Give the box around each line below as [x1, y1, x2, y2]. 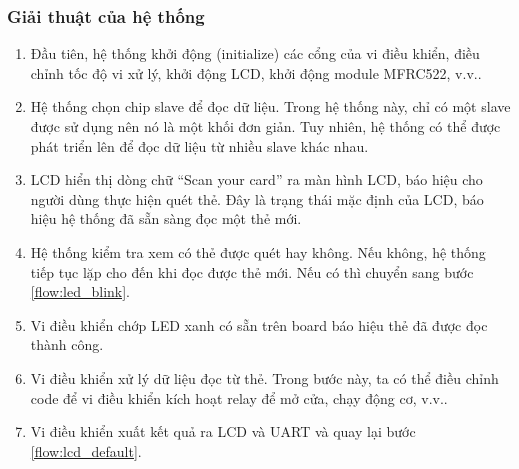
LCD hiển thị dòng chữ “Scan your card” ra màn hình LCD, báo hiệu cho [30, 169, 483, 190]
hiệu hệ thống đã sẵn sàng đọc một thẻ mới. [30, 208, 302, 229]
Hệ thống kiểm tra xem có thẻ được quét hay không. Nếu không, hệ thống [30, 241, 486, 262]
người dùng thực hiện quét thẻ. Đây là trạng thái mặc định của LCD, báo [30, 188, 484, 209]
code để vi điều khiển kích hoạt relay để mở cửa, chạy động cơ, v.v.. [30, 387, 448, 408]
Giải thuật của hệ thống [7, 3, 205, 28]
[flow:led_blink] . [30, 281, 131, 302]
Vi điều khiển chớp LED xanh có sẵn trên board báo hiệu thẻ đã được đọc [30, 314, 488, 335]
